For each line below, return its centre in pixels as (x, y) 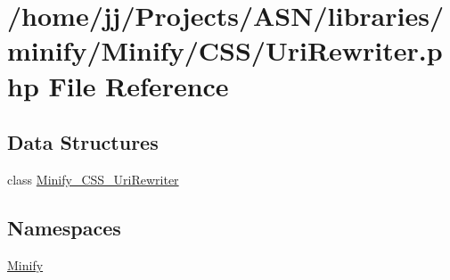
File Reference (139, 85)
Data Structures (83, 142)
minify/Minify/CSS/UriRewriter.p (225, 50)
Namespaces (64, 227)
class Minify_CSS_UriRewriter (93, 179)
